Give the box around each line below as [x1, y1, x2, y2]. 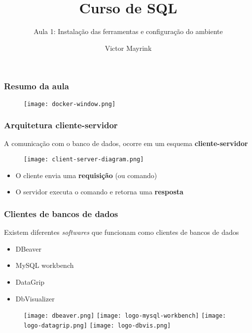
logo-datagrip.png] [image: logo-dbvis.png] [24, 322, 171, 329]
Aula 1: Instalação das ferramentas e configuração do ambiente [34, 26, 223, 37]
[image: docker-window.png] [24, 100, 116, 108]
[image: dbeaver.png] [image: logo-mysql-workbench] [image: [24, 312, 226, 320]
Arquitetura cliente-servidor [4, 119, 118, 131]
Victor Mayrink [105, 42, 152, 53]
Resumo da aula [4, 80, 69, 92]
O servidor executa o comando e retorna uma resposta [15, 186, 183, 197]
